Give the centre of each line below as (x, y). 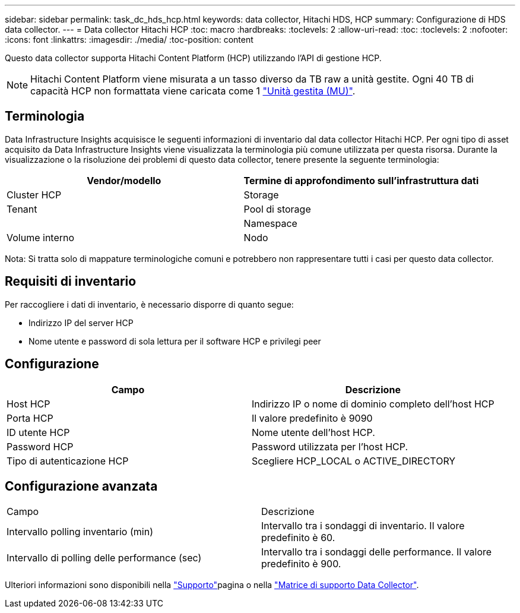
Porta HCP (30, 418)
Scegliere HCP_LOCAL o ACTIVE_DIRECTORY (353, 461)
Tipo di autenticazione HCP (68, 461)
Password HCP (40, 446)
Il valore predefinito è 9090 (312, 418)
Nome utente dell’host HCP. (313, 432)
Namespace (270, 223)
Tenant (22, 209)
